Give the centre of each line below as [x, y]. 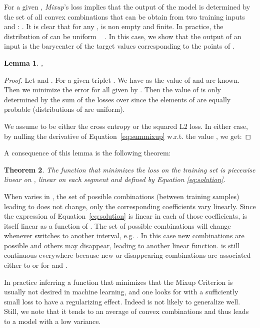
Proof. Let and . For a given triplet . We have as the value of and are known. [122, 79]
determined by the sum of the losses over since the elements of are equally [117, 99]
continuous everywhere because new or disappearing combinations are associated [127, 255]
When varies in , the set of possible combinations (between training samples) [122, 196]
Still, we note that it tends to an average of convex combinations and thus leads [126, 311]
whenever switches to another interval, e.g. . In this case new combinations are [124, 235]
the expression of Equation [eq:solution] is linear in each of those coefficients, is [126, 216]
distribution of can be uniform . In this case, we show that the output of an [123, 36]
